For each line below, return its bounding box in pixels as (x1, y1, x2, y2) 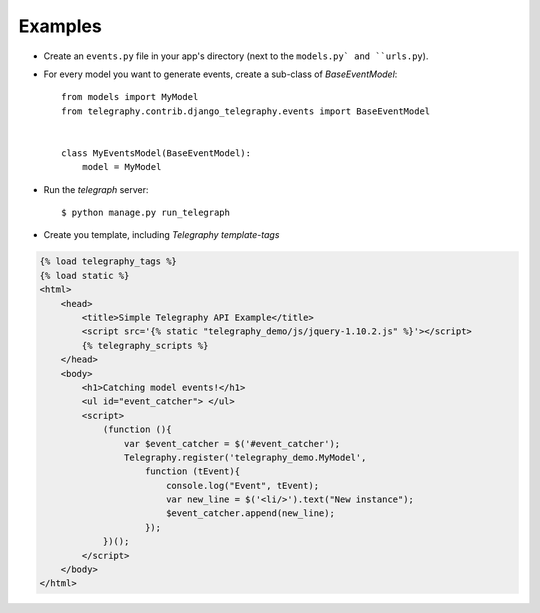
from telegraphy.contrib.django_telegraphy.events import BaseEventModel (61, 105, 431, 117)
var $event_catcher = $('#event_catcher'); (123, 438, 341, 449)
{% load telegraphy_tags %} (39, 256, 177, 267)
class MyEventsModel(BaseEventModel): (61, 147, 252, 159)
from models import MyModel (61, 91, 199, 103)
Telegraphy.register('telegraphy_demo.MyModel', (123, 451, 367, 463)
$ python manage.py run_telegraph (61, 207, 230, 219)
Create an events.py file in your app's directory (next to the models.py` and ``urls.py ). (43, 50, 429, 62)
